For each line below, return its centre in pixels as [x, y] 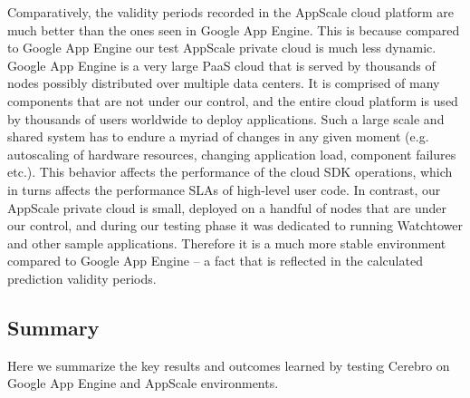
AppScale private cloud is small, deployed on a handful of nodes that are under [227, 207]
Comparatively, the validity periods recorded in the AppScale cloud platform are [231, 12]
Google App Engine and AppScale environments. [143, 383]
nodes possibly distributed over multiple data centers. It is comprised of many [224, 83]
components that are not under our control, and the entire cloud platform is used [233, 100]
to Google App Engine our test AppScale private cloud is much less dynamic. [222, 48]
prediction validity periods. [82, 278]
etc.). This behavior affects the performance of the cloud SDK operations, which [230, 172]
